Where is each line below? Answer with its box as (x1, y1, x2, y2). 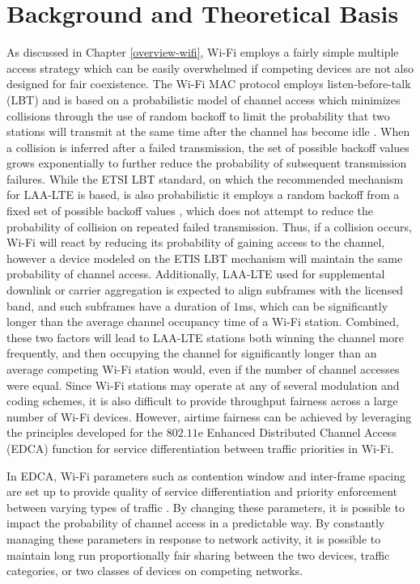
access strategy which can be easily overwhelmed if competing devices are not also (6, 59, 414, 76)
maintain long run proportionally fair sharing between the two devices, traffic (6, 546, 390, 563)
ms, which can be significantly (239, 297, 388, 314)
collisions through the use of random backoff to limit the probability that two (6, 107, 390, 124)
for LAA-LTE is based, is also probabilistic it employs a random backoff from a (6, 186, 400, 203)
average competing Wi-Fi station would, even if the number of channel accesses (6, 361, 400, 377)
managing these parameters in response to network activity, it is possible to (6, 530, 381, 547)
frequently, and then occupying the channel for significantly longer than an (6, 345, 377, 362)
